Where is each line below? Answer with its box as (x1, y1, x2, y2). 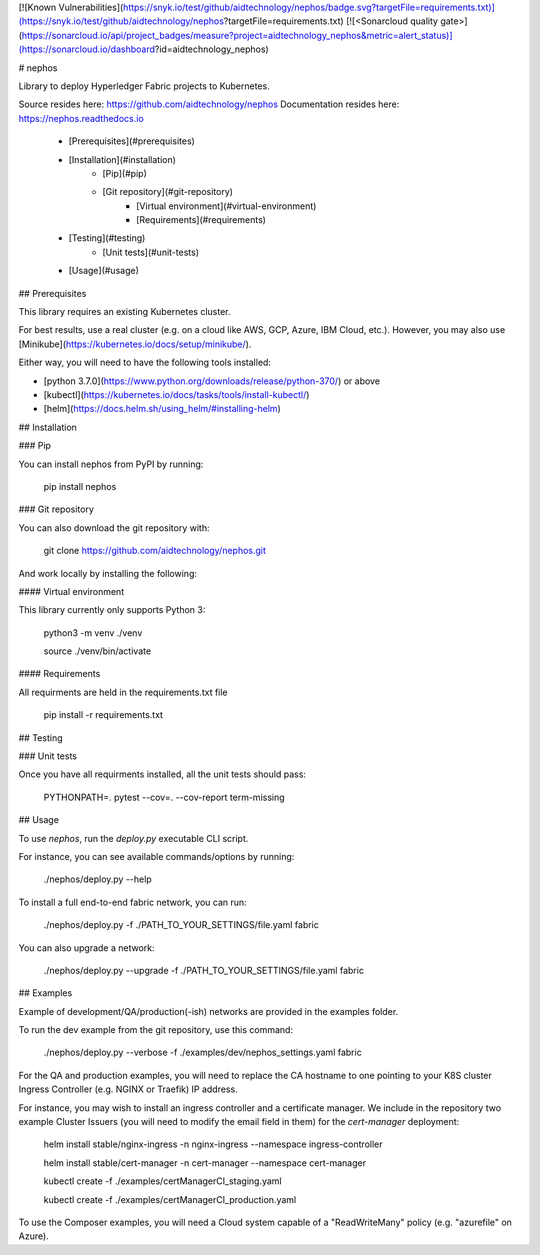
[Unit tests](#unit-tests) (102, 246, 200, 258)
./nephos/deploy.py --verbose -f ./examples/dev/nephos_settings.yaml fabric (43, 1046, 362, 1059)
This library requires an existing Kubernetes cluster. (18, 306, 231, 318)
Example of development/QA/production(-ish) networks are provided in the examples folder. (18, 1005, 399, 1017)
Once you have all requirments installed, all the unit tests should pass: (18, 768, 307, 780)
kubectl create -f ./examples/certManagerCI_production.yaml (43, 1193, 297, 1205)
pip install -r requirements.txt (43, 709, 164, 721)
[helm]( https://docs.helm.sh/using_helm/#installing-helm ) (43, 403, 282, 415)
